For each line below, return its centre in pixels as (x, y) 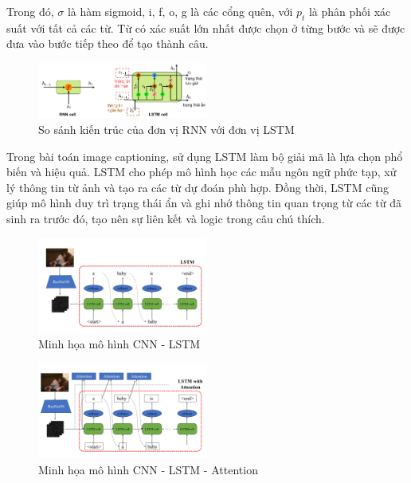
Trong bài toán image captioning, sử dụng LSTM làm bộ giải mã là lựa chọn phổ (205, 156)
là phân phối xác (350, 11)
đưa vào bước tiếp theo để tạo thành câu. (108, 43)
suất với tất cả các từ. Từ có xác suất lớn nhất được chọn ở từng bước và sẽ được (206, 27)
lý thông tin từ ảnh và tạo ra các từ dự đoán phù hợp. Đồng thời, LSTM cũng (198, 187)
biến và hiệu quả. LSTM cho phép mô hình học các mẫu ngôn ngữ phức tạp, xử (202, 172)
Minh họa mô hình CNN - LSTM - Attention (148, 469)
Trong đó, (30, 11)
